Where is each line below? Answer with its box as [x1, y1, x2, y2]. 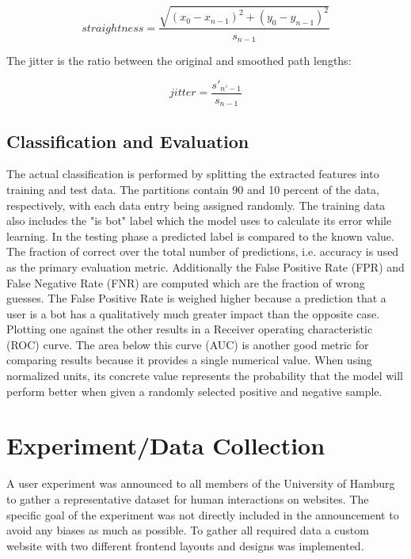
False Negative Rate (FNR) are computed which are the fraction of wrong [6, 274, 365, 291]
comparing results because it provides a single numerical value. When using [6, 352, 372, 368]
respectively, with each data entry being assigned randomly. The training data [6, 196, 386, 213]
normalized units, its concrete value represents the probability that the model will [6, 367, 404, 384]
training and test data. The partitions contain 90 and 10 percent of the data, [6, 181, 379, 197]
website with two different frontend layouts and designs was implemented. [6, 537, 364, 553]
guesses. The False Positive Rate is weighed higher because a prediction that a [6, 290, 386, 306]
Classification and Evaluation [6, 128, 249, 153]
